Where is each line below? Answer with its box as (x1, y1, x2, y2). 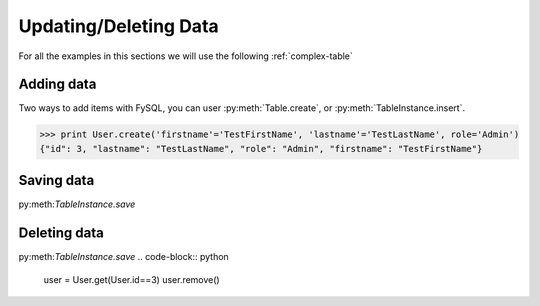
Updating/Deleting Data (18, 15, 219, 37)
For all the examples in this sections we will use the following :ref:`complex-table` (18, 50, 354, 62)
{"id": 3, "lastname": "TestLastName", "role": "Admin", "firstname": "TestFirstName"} (39, 143, 483, 154)
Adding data (18, 76, 97, 93)
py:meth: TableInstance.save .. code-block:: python (18, 251, 229, 263)
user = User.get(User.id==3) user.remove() (43, 273, 220, 285)
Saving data (18, 172, 95, 189)
